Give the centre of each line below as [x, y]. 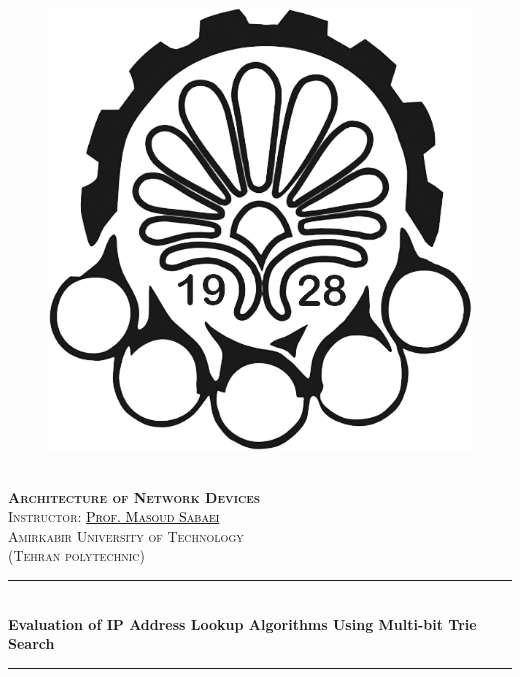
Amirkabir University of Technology [126, 535]
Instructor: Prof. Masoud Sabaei [114, 516]
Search [31, 643]
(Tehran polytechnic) [76, 555]
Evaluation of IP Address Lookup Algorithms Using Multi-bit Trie [242, 623]
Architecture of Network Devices [134, 496]
